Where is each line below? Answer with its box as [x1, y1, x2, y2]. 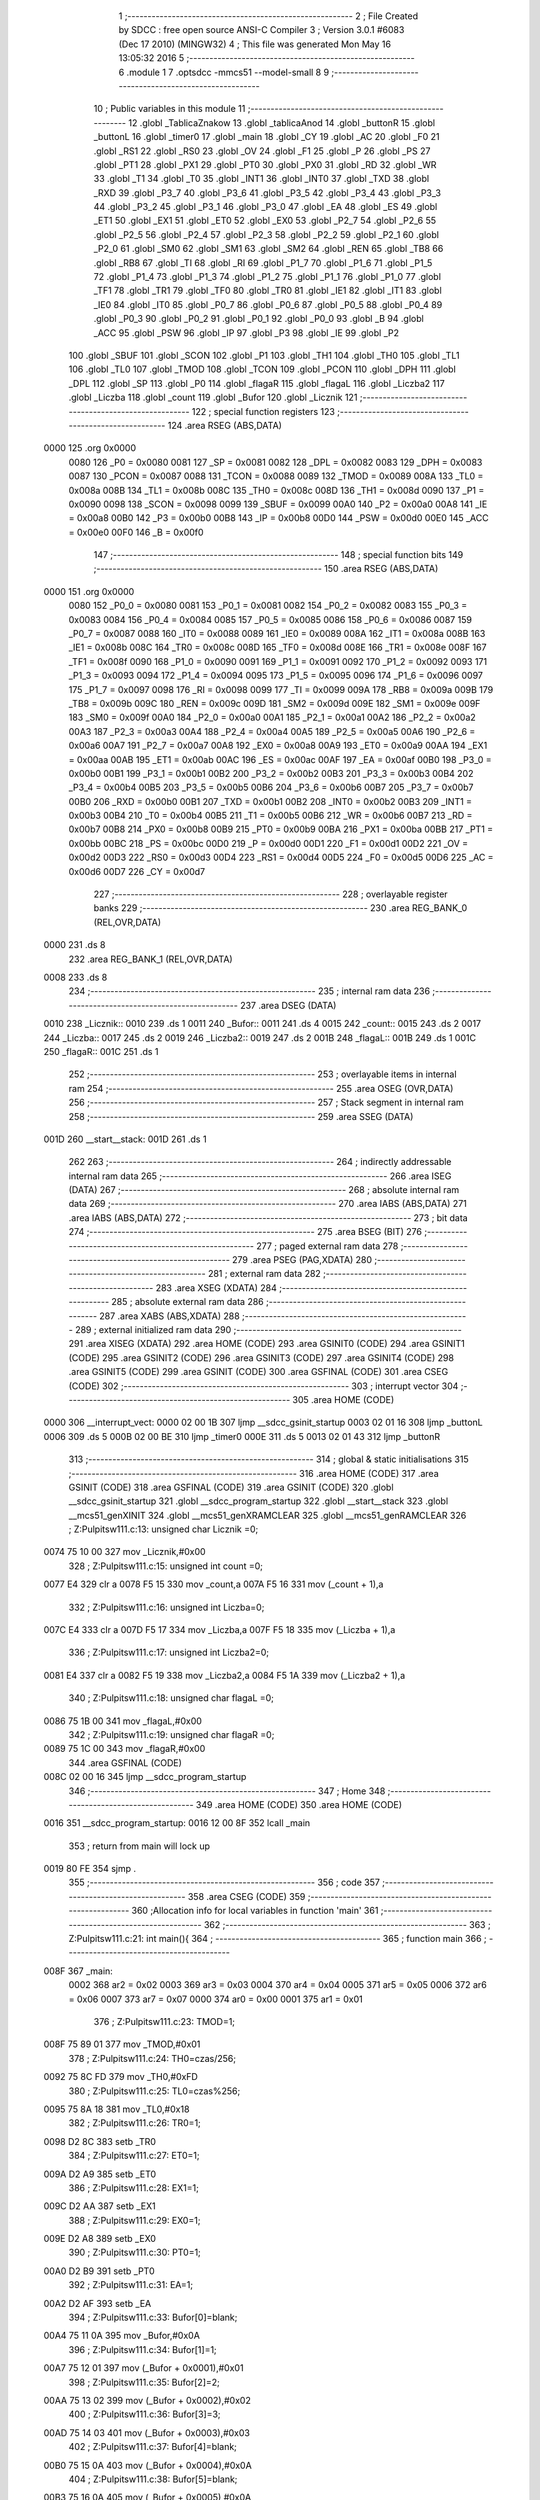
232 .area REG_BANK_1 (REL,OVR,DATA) [68, 953, 234, 965]
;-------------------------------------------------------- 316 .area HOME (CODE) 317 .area [68, 1467, 439, 1479]
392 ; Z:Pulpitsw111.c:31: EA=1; [68, 2279, 194, 2291]
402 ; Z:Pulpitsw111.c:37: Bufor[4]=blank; [68, 2441, 237, 2453]
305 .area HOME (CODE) [292, 1393, 395, 1405]
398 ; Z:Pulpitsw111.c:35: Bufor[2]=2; [68, 2376, 220, 2388]
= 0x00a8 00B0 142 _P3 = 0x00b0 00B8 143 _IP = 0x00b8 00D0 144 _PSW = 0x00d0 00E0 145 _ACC [68, 512, 489, 524]
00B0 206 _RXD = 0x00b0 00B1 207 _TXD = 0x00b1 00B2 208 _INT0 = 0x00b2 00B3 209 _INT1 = [68, 795, 473, 807]
